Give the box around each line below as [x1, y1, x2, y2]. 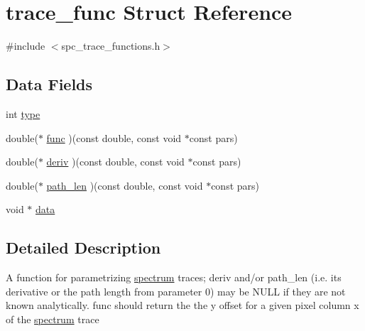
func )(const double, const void [46, 130, 182, 145]
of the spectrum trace [6, 311, 99, 326]
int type [6, 106, 40, 121]
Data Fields [6, 73, 93, 95]
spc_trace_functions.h [61, 38, 160, 53]
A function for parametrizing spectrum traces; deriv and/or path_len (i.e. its [6, 270, 342, 285]
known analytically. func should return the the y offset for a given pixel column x [6, 298, 359, 313]
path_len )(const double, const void [46, 178, 203, 192]
